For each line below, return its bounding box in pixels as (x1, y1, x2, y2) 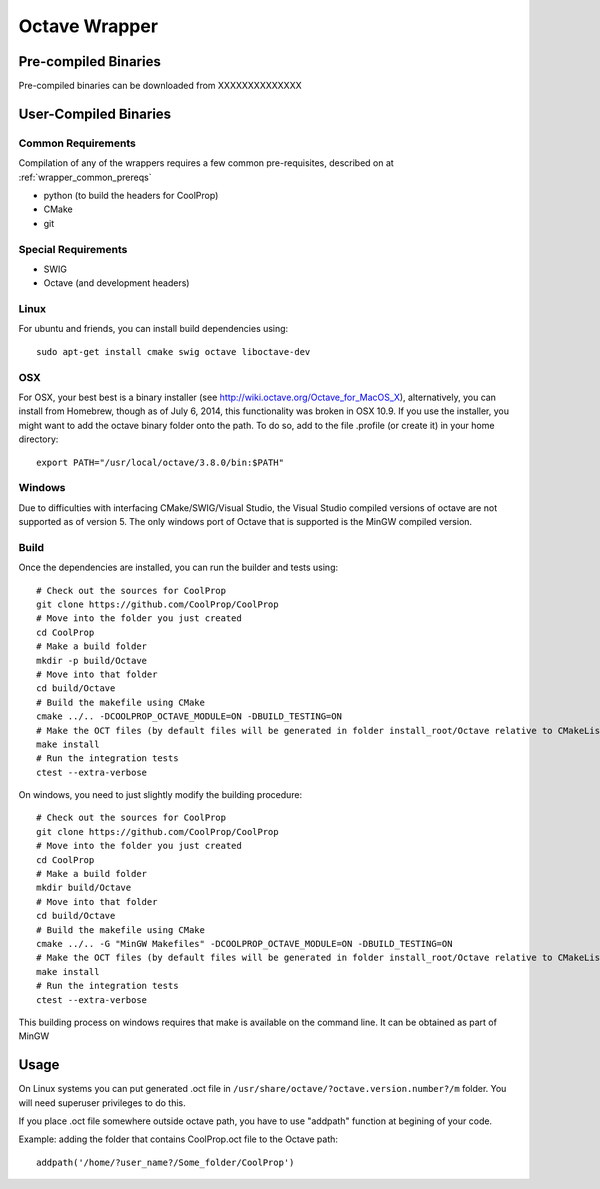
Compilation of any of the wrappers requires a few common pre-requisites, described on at (18, 157, 394, 169)
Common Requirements (18, 136, 137, 150)
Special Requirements (18, 242, 128, 256)
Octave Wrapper (18, 15, 159, 37)
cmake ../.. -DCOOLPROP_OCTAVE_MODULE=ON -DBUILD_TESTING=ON (36, 711, 342, 722)
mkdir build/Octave (36, 882, 132, 894)
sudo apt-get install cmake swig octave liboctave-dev (36, 346, 311, 357)
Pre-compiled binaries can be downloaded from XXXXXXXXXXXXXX (18, 80, 302, 92)
